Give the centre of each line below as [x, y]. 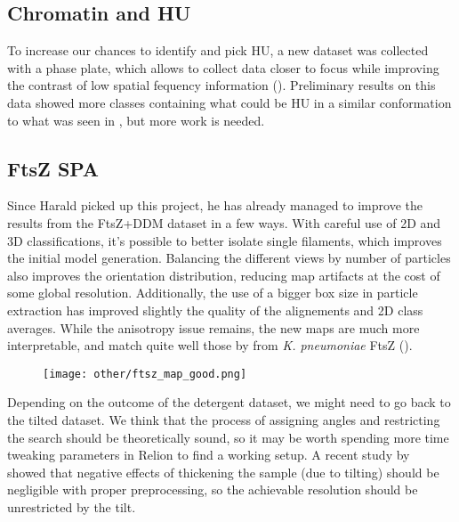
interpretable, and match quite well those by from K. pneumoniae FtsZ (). [210, 345]
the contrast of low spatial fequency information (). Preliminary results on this [221, 85]
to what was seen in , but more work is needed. [136, 120]
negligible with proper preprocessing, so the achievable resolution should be [213, 489]
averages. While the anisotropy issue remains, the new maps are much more [213, 327]
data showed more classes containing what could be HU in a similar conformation [229, 102]
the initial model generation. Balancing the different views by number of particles [229, 258]
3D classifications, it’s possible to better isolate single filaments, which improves [225, 240]
